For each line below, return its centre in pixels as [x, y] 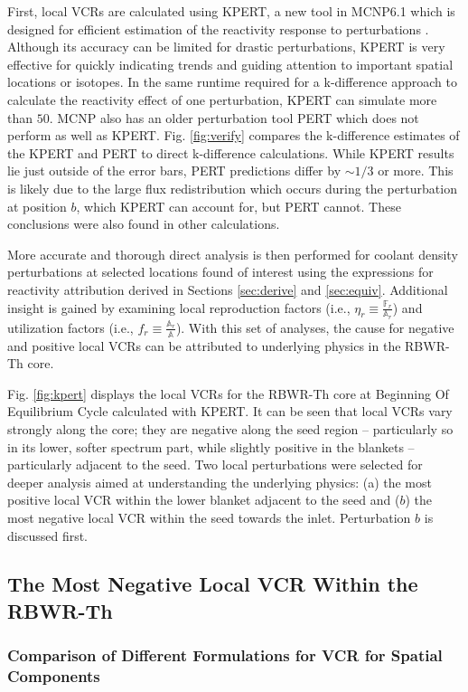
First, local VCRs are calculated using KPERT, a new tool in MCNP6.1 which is [231, 11]
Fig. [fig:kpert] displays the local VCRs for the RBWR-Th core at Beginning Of [228, 393]
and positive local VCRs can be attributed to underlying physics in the [204, 345]
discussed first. [48, 535]
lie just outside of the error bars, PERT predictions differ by [174, 171]
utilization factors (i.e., [70, 327]
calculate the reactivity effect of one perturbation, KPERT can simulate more [222, 99]
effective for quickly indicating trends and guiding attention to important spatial [230, 64]
